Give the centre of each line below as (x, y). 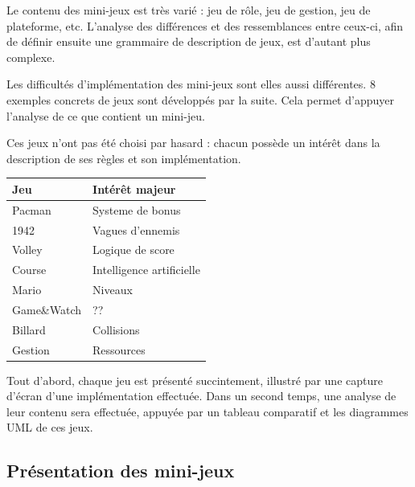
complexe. (31, 57)
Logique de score (134, 250)
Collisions (116, 329)
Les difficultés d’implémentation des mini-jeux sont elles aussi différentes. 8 (191, 84)
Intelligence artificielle (146, 270)
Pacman (32, 209)
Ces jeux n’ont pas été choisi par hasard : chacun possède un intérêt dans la (193, 143)
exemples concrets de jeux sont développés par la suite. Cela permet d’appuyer (200, 99)
